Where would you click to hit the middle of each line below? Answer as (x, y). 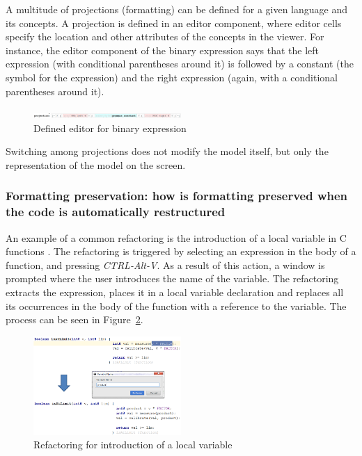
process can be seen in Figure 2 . (74, 319)
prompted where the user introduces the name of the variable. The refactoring (172, 278)
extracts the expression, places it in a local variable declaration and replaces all (175, 292)
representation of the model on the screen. (96, 164)
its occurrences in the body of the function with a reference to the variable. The (176, 306)
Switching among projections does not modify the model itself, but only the (167, 151)
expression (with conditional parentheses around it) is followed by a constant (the (180, 64)
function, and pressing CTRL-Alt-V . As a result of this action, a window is (165, 264)
